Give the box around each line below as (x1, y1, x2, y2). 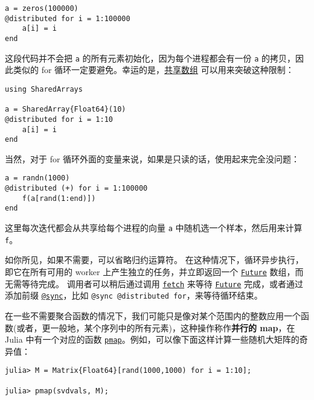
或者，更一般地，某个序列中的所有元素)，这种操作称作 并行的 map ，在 (16, 321, 295, 334)
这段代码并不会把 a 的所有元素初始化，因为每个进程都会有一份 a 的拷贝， (5, 51, 296, 64)
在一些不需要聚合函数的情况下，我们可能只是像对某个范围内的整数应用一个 (5, 309, 301, 322)
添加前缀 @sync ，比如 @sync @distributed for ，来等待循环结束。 (5, 289, 263, 302)
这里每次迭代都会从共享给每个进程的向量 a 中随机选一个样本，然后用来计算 (5, 221, 303, 234)
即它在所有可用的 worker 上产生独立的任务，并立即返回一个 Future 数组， (5, 265, 295, 278)
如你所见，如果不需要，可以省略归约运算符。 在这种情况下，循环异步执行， (5, 253, 304, 266)
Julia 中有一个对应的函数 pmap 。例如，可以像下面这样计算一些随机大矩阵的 (5, 333, 300, 346)
